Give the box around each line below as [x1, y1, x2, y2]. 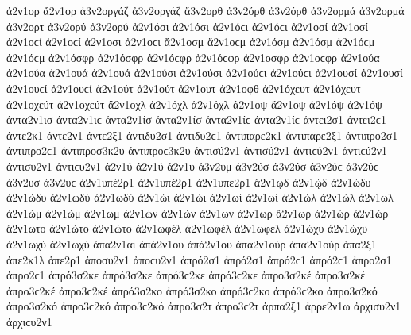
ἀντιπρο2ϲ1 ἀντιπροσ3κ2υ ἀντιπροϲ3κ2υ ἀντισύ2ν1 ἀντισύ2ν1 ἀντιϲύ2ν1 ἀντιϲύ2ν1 [6, 142, 388, 159]
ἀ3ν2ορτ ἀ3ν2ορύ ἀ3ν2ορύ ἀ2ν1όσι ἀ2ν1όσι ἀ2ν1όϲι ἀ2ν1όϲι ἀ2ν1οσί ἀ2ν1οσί [6, 17, 368, 34]
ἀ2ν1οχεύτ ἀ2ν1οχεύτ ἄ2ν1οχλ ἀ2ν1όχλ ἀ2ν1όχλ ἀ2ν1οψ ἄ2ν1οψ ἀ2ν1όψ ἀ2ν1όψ [6, 95, 382, 112]
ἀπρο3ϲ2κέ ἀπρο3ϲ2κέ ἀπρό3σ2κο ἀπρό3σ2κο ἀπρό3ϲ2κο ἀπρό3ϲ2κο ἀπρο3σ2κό [6, 282, 378, 298]
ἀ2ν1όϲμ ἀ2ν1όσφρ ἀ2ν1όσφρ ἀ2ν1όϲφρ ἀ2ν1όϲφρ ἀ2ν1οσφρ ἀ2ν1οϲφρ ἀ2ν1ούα [6, 48, 380, 65]
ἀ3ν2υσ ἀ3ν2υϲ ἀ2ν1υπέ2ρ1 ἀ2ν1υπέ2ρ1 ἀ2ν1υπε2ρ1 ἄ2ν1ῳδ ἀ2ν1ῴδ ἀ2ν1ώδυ [6, 173, 371, 190]
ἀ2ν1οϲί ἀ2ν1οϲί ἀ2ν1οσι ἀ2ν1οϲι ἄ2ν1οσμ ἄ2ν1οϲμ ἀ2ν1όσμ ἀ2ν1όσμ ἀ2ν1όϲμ [6, 33, 375, 50]
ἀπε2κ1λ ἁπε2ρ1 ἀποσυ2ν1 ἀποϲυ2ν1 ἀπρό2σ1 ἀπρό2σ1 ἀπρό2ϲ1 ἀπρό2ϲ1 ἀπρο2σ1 [6, 251, 392, 268]
